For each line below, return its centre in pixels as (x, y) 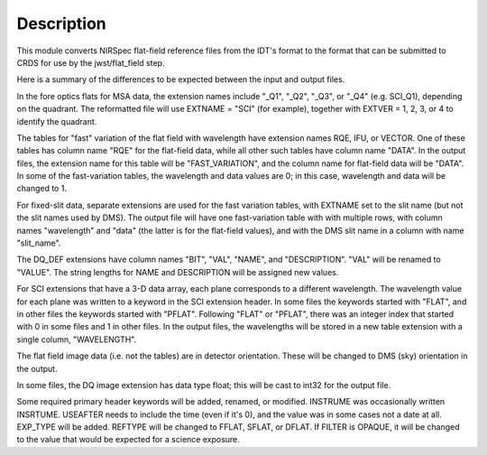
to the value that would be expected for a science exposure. (129, 440)
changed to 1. (42, 189)
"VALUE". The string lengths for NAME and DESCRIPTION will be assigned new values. (178, 272)
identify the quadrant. (57, 121)
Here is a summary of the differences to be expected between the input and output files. (181, 79)
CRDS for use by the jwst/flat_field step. (91, 62)
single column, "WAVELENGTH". (77, 339)
